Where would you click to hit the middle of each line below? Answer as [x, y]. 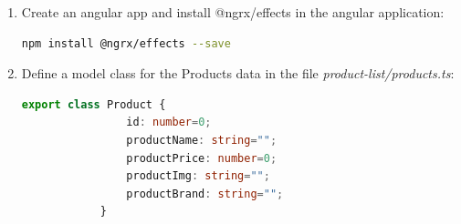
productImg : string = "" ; [198, 176]
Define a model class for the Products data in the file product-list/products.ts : [238, 73]
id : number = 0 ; [169, 122]
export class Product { [94, 104]
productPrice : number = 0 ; [202, 158]
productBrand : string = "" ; [205, 193]
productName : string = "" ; [202, 140]
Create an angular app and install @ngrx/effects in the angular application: [233, 12]
